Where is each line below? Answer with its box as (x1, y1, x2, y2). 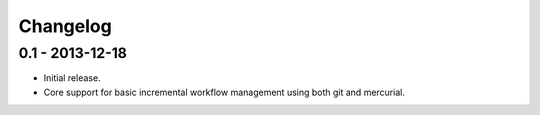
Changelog (18, 15, 112, 37)
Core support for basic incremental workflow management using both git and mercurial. (43, 86, 405, 98)
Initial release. (43, 72, 101, 84)
